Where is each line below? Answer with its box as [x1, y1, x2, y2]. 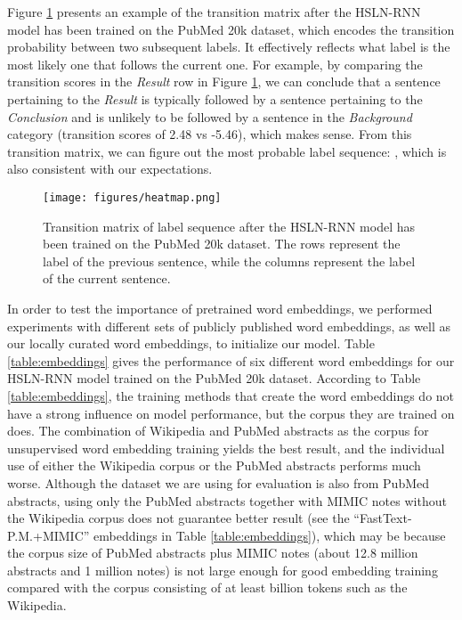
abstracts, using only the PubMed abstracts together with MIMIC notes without [7, 491, 447, 510]
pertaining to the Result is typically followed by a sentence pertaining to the [7, 89, 423, 108]
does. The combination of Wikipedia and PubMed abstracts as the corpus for [7, 421, 429, 440]
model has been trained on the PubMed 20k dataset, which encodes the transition [7, 20, 455, 38]
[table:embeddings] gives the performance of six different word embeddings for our [7, 351, 455, 370]
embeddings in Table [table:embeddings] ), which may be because [93, 526, 446, 544]
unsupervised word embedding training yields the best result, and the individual [7, 438, 445, 457]
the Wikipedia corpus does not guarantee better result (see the [7, 509, 350, 527]
